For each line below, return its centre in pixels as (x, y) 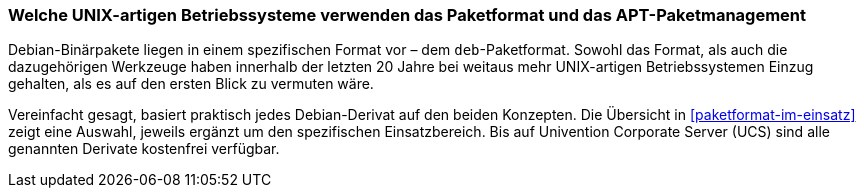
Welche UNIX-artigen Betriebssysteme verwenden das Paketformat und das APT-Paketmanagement (407, 15)
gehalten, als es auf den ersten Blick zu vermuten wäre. (191, 84)
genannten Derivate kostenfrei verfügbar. (144, 149)
